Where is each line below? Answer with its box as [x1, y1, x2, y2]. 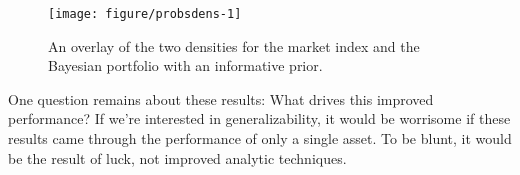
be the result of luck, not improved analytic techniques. [8, 147, 347, 168]
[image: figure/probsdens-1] [48, 7, 242, 21]
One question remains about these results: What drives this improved [8, 88, 434, 109]
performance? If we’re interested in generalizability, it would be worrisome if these [8, 108, 511, 129]
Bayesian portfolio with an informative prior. [48, 55, 323, 76]
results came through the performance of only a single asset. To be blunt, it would [8, 128, 512, 149]
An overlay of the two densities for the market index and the [48, 35, 420, 56]
